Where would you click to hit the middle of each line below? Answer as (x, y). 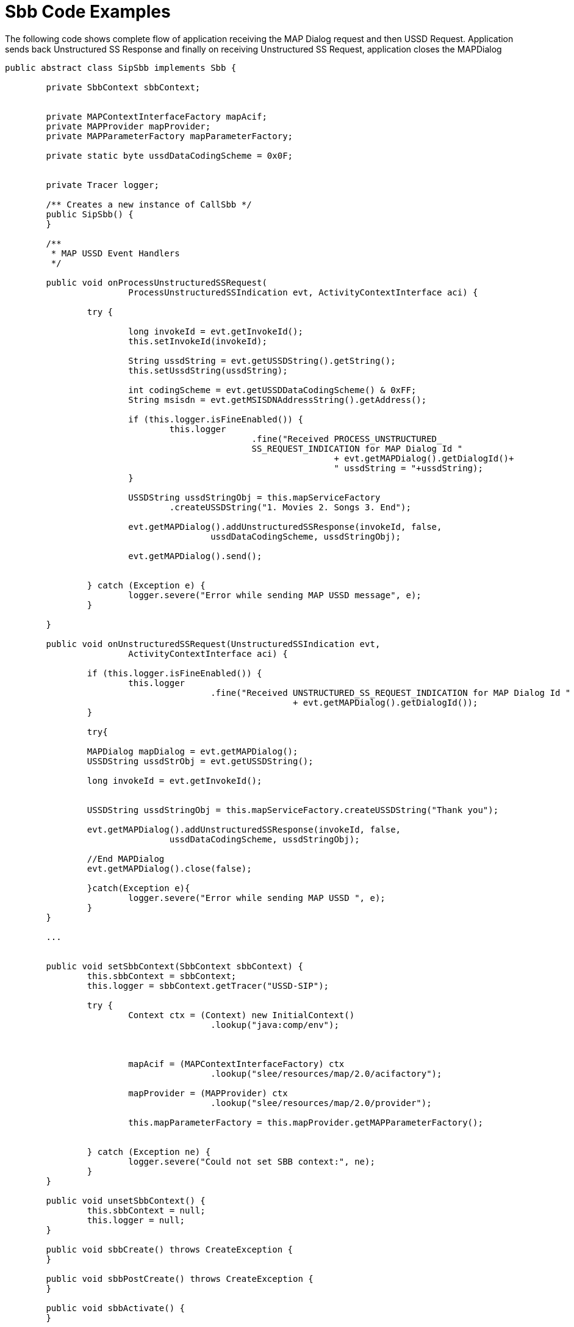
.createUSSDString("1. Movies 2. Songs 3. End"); (290, 507)
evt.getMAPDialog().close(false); (169, 868)
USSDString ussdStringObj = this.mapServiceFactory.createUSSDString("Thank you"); (293, 810)
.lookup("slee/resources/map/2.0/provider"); (321, 1103)
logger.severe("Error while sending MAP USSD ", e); (257, 898)
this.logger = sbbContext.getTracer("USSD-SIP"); (208, 985)
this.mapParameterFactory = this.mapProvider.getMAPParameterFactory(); (306, 1122)
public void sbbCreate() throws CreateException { (170, 1249)
